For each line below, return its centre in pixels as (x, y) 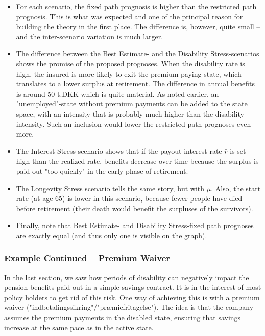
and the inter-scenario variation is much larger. (90, 36)
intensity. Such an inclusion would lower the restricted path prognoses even (134, 124)
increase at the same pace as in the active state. (79, 327)
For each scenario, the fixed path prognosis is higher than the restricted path (136, 6)
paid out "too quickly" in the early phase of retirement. (102, 171)
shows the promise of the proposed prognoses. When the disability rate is (130, 63)
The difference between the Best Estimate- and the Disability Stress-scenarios (138, 53)
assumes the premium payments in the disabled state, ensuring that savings (123, 317)
